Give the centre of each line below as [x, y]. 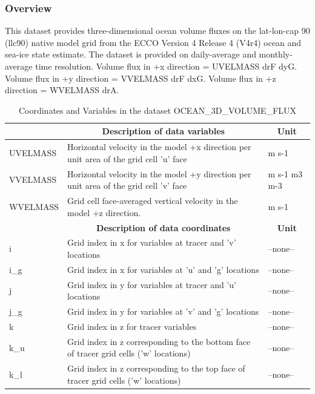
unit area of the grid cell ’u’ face [127, 158]
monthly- [276, 54]
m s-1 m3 [285, 173]
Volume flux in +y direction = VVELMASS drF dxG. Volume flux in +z [141, 78]
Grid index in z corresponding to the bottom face [159, 341]
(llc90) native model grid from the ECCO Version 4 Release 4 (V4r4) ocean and [153, 42]
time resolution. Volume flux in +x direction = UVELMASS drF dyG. [166, 66]
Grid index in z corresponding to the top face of [156, 368]
